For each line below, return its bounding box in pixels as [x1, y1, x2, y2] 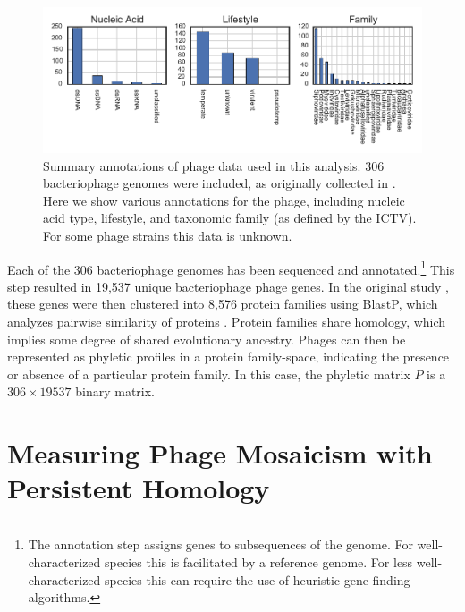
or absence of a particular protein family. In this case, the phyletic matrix [7, 364, 410, 383]
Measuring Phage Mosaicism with [7, 435, 433, 472]
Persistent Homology [7, 470, 270, 506]
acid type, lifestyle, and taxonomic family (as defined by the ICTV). [43, 208, 417, 227]
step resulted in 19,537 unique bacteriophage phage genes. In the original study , [7, 276, 449, 295]
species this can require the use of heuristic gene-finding [105, 570, 410, 589]
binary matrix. [75, 382, 155, 401]
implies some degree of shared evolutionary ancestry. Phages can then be [7, 329, 406, 348]
